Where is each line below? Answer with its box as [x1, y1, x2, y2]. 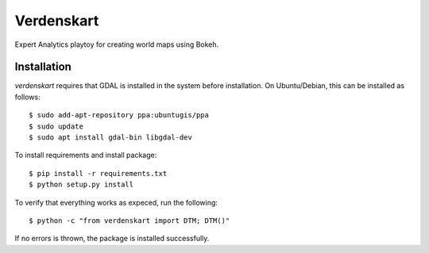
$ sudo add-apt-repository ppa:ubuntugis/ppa [29, 111, 210, 120]
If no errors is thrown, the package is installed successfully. [14, 234, 210, 243]
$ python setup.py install [29, 180, 134, 190]
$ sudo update [29, 121, 83, 131]
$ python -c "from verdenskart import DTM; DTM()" [29, 216, 230, 225]
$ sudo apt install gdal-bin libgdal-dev [29, 133, 192, 142]
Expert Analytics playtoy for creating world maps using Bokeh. [14, 40, 219, 49]
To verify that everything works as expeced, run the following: [14, 197, 218, 207]
